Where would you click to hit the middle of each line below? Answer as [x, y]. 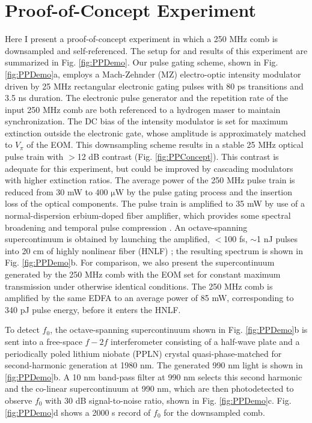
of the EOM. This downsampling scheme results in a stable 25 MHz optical [165, 145]
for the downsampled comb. [214, 412]
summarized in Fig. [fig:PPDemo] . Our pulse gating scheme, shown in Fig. [142, 62]
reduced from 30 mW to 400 [57, 191]
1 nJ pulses [277, 239]
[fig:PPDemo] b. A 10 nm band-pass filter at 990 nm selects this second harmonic [154, 376]
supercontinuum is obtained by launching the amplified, [107, 239]
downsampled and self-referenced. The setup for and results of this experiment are [156, 50]
